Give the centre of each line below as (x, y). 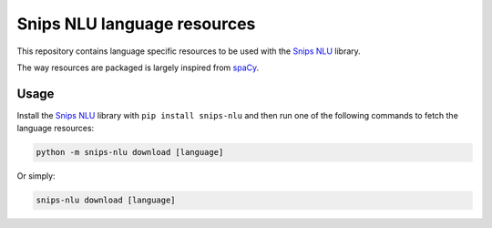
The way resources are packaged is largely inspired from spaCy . (138, 67)
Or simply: (36, 176)
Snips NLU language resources (136, 24)
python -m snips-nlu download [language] (130, 152)
